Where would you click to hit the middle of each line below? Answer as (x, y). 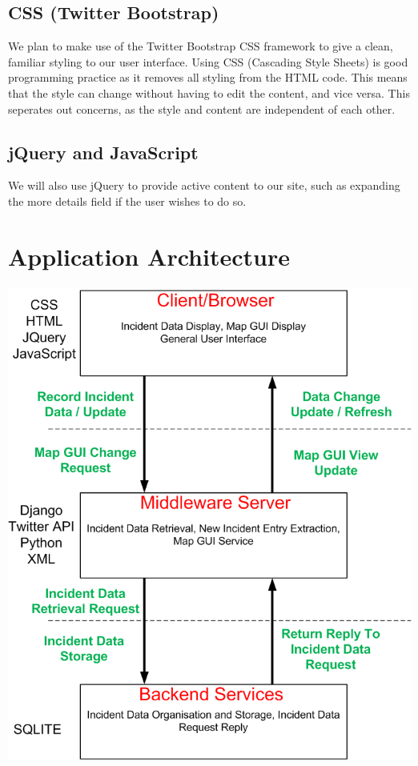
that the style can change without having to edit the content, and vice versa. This (209, 92)
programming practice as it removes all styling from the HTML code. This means (208, 77)
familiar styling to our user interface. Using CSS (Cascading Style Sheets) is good (208, 61)
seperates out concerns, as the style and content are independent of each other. (202, 108)
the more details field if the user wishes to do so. (127, 201)
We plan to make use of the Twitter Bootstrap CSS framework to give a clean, (201, 46)
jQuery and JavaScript (103, 152)
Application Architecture (149, 256)
